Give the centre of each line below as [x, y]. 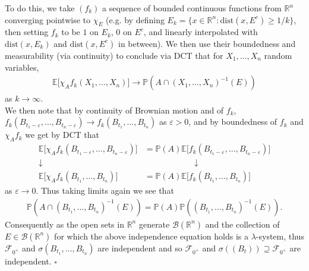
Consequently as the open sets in [64, 224]
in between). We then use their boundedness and [207, 43]
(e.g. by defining [135, 19]
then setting [27, 32]
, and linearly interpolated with [201, 32]
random [278, 55]
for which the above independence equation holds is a [151, 236]
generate [154, 224]
